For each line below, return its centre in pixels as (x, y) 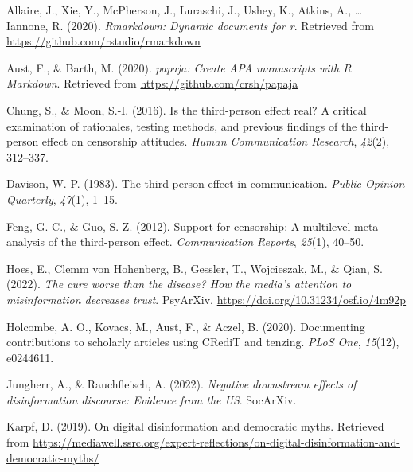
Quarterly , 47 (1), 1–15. (62, 199)
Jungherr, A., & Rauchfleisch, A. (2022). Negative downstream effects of (181, 384)
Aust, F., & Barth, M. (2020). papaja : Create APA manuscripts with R (179, 67)
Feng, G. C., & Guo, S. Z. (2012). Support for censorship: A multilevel (179, 226)
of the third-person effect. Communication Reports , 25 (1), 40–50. (206, 242)
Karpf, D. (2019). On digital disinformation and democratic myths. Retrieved (195, 426)
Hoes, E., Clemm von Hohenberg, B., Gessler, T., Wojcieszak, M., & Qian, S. (195, 268)
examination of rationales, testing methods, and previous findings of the (182, 125)
